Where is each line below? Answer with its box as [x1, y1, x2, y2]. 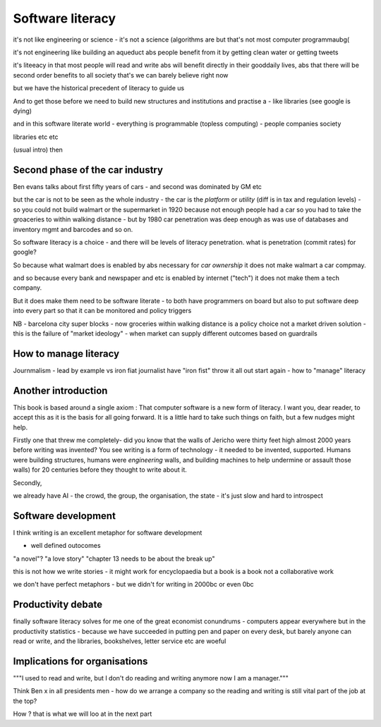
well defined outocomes [30, 542, 102, 550]
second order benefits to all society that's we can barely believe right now [13, 71, 229, 79]
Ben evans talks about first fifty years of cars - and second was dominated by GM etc [13, 182, 262, 190]
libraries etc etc [13, 133, 59, 141]
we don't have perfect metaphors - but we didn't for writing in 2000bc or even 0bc [13, 580, 254, 589]
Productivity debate [13, 599, 103, 611]
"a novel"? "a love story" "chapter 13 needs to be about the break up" [13, 554, 215, 563]
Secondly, [13, 478, 42, 487]
